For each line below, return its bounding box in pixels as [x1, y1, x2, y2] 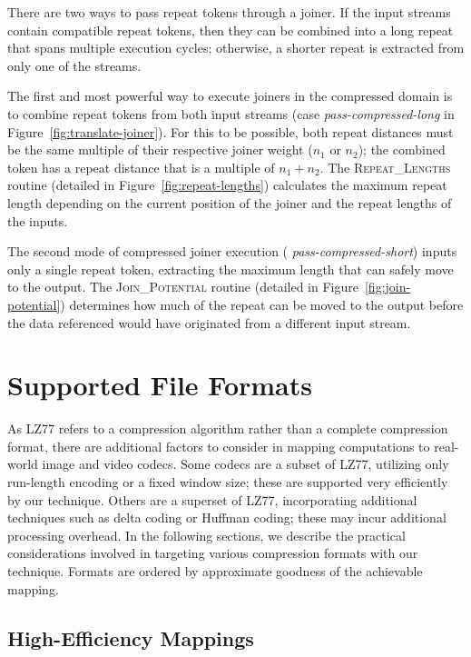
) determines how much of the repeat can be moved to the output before [60, 294, 464, 314]
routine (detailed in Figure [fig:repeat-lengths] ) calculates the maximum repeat [7, 175, 447, 194]
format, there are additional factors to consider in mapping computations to [7, 436, 430, 455]
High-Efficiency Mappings [7, 623, 254, 652]
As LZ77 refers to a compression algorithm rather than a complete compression [7, 419, 448, 438]
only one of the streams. [7, 55, 142, 75]
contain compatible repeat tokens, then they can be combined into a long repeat [7, 20, 454, 39]
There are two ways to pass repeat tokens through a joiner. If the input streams [7, 3, 451, 21]
